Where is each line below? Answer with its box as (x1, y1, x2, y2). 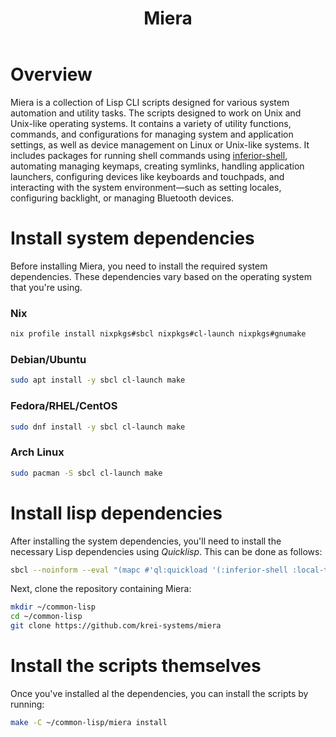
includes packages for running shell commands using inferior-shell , (10, 149, 288, 161)
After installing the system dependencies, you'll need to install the (10, 535, 282, 547)
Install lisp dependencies (10, 502, 223, 524)
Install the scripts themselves (10, 655, 262, 677)
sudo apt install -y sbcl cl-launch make (10, 375, 186, 386)
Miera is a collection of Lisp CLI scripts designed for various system (10, 96, 290, 108)
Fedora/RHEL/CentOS (10, 399, 118, 413)
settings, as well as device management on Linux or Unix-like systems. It (10, 138, 310, 151)
